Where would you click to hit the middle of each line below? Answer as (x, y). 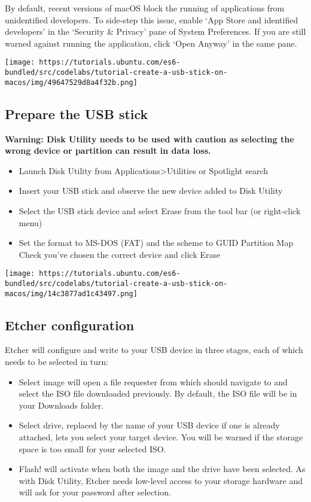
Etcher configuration (70, 325)
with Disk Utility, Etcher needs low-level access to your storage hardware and (161, 480)
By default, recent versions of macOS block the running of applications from (145, 8)
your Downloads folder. (61, 405)
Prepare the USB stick (77, 113)
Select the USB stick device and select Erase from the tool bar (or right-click (160, 210)
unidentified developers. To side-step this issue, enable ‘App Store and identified (152, 19)
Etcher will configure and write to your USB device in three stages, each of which (154, 350)
